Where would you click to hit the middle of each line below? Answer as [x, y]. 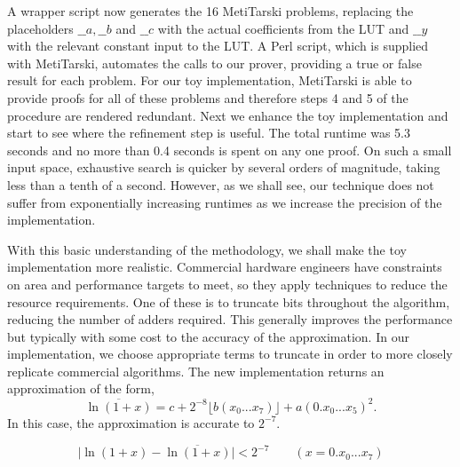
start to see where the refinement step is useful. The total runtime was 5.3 [209, 133]
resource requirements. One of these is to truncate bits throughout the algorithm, [229, 301]
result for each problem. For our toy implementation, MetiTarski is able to [210, 80]
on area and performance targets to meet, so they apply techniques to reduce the [227, 284]
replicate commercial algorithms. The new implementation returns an [196, 371]
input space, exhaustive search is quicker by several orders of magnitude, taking [224, 167]
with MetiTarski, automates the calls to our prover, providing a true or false [214, 63]
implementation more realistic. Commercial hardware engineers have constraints [225, 267]
